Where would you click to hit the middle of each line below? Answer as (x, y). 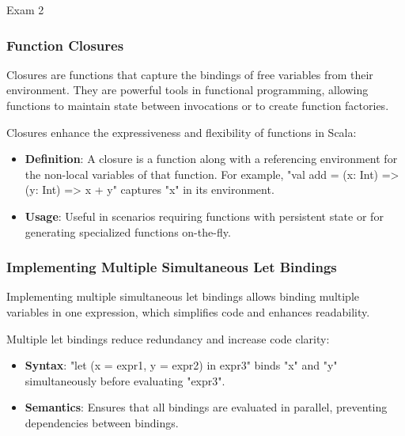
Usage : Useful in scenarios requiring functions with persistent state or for (204, 216)
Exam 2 (25, 9)
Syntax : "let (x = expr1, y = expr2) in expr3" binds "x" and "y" (181, 365)
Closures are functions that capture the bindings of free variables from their (190, 74)
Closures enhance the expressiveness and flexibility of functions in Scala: (182, 132)
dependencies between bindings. (102, 422)
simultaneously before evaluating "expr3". (125, 380)
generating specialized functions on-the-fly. (128, 231)
